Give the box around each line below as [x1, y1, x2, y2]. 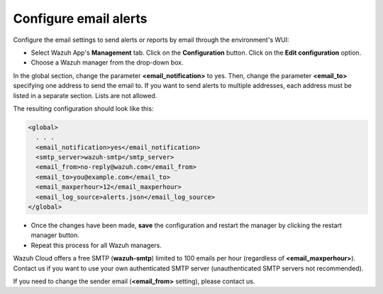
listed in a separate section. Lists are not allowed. [13, 91, 157, 99]
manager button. [30, 231, 79, 239]
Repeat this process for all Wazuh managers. [30, 241, 162, 249]
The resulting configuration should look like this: [13, 104, 154, 113]
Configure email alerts [13, 11, 148, 26]
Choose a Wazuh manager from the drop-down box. [30, 58, 184, 67]
